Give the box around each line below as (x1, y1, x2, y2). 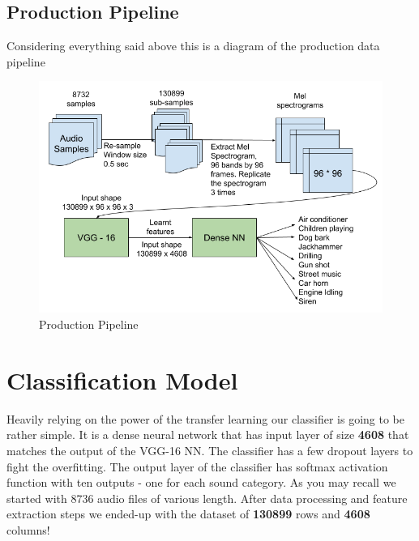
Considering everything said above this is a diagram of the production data (6, 37, 380, 54)
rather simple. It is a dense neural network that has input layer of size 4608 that (6, 426, 409, 443)
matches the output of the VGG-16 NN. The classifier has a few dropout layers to (6, 441, 413, 458)
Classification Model (6, 363, 238, 396)
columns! (6, 521, 50, 538)
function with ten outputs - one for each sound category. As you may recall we (6, 474, 396, 491)
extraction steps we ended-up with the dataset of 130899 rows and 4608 (6, 505, 370, 522)
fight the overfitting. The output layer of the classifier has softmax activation (6, 458, 388, 475)
